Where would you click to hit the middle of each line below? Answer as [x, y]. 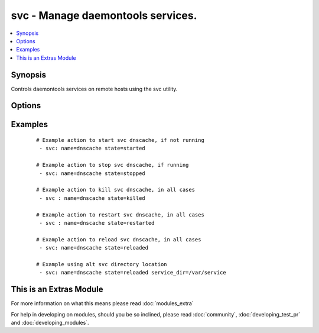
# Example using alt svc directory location [102, 264]
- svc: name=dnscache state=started [92, 148]
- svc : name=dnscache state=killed [92, 198]
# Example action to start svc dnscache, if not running [121, 140]
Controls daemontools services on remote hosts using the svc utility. [94, 89]
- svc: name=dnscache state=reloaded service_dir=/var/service [133, 273]
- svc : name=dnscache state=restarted [97, 223]
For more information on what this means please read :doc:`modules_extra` [102, 303]
